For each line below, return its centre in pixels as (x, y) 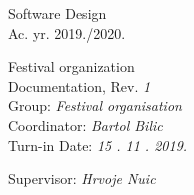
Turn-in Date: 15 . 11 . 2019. (98, 144)
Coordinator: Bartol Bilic (85, 124)
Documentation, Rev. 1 (79, 85)
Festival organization (71, 66)
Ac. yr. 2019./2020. (67, 32)
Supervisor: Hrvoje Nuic (82, 178)
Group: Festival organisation (95, 105)
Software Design (57, 13)
